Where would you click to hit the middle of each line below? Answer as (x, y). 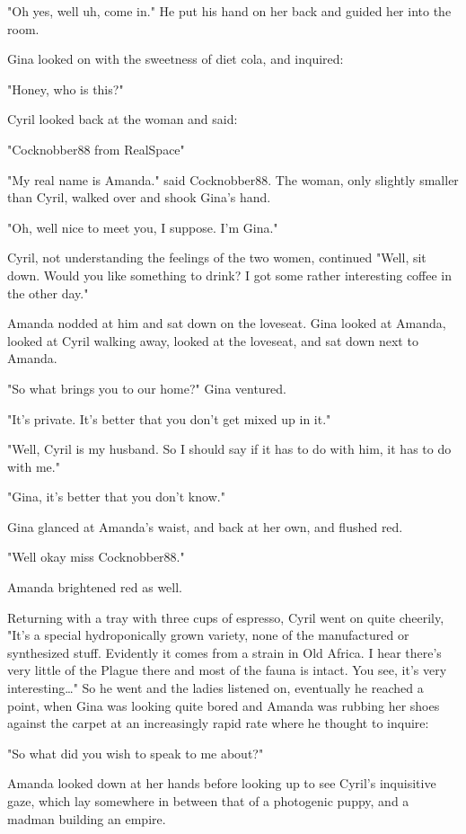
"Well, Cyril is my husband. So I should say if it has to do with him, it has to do (229, 449)
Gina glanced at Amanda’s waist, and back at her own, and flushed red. (205, 526)
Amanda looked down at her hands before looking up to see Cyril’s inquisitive (222, 783)
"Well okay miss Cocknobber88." (96, 557)
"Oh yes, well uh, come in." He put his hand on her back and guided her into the (229, 11)
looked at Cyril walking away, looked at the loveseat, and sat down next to (213, 340)
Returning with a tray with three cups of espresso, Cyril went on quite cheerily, (226, 617)
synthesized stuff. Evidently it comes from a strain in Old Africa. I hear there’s (224, 652)
